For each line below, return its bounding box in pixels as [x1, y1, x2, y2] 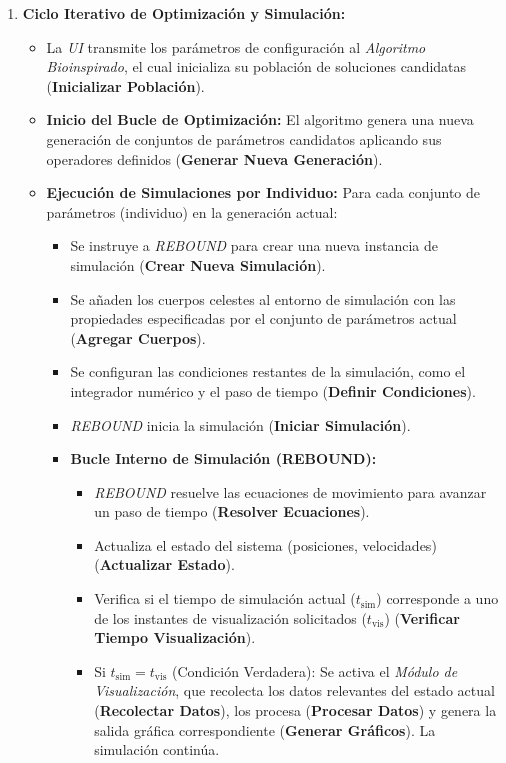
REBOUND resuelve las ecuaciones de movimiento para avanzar [94, 481, 487, 502]
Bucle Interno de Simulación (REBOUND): [70, 448, 377, 469]
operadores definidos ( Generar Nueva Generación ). [46, 148, 383, 169]
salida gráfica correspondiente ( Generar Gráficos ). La [94, 719, 436, 740]
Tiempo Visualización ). [94, 627, 256, 648]
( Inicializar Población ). [46, 75, 205, 96]
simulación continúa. [94, 739, 220, 760]
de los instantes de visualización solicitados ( [94, 607, 367, 628]
